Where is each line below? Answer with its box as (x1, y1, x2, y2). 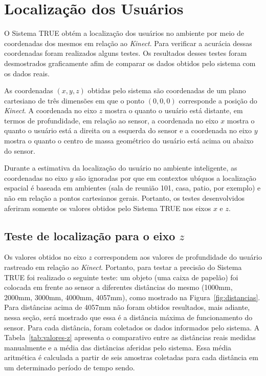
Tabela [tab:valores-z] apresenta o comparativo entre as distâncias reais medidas (4, 332, 256, 343)
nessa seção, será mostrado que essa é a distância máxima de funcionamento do (4, 311, 253, 322)
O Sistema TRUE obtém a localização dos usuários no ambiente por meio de (4, 28, 244, 38)
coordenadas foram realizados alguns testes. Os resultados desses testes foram (4, 48, 247, 58)
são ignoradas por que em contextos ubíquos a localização (75, 172, 256, 183)
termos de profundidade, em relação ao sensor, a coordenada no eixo (4, 115, 218, 126)
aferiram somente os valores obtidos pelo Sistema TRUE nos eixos (4, 202, 211, 213)
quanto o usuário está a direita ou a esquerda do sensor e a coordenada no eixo (4, 125, 252, 136)
